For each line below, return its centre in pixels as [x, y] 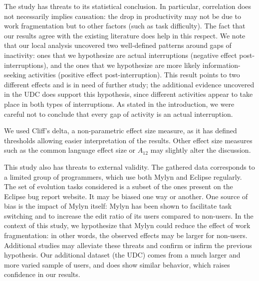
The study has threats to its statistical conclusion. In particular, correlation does [128, 6]
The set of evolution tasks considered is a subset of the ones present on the [119, 186]
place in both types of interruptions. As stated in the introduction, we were [119, 104]
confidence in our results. [42, 274]
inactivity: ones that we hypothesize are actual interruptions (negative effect [121, 55]
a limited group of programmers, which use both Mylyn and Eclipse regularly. [123, 176]
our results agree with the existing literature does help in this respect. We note [125, 35]
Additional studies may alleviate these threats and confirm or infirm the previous [128, 245]
